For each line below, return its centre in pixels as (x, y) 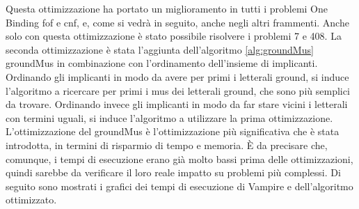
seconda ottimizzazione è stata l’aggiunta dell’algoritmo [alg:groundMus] (160, 49)
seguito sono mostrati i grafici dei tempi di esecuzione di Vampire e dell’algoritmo (179, 186)
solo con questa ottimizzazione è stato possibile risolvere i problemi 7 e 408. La (174, 36)
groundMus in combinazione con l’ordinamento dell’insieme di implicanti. (162, 63)
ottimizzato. (31, 200)
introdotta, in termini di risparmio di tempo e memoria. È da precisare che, (167, 145)
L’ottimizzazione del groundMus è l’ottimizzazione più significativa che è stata (173, 131)
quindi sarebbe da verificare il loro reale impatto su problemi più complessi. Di (173, 172)
